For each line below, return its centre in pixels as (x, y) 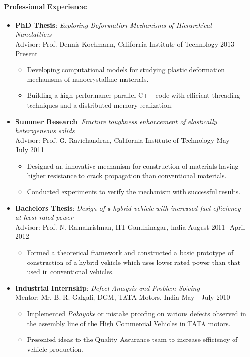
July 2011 (30, 149)
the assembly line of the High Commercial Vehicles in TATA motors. (129, 323)
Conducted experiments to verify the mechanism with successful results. (134, 192)
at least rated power (44, 217)
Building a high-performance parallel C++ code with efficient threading (133, 95)
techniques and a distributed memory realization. (100, 104)
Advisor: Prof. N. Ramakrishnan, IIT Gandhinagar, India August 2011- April (130, 226)
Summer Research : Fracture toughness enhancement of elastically (116, 121)
